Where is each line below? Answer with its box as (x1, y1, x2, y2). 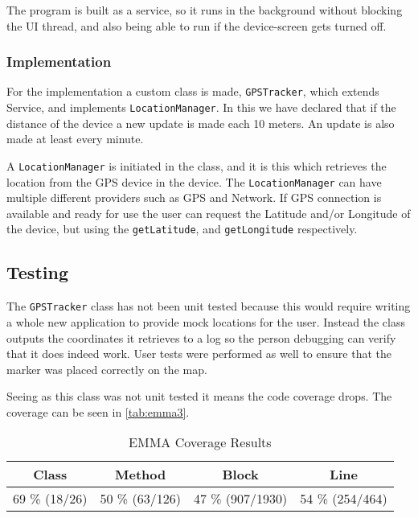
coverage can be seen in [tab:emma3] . (6, 403, 190, 420)
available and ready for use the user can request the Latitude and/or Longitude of (6, 204, 411, 221)
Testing (6, 260, 68, 285)
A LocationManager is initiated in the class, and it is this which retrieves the (6, 157, 387, 174)
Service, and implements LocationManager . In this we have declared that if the (6, 99, 396, 116)
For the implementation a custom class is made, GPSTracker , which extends (6, 83, 379, 100)
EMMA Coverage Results (129, 433, 272, 452)
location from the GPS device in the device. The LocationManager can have (6, 173, 382, 190)
